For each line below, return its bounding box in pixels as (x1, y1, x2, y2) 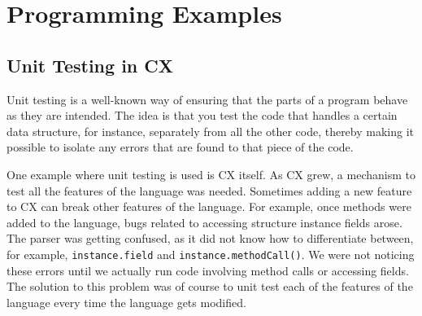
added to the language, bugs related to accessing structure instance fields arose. (7, 213, 402, 230)
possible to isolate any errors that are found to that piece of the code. (7, 138, 354, 156)
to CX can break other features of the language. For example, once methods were (7, 198, 411, 215)
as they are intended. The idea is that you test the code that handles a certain (7, 107, 398, 124)
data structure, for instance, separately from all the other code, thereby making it (7, 122, 415, 139)
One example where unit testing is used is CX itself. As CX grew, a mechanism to (7, 165, 415, 182)
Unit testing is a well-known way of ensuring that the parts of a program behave (7, 90, 408, 108)
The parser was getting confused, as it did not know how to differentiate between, (7, 230, 414, 247)
